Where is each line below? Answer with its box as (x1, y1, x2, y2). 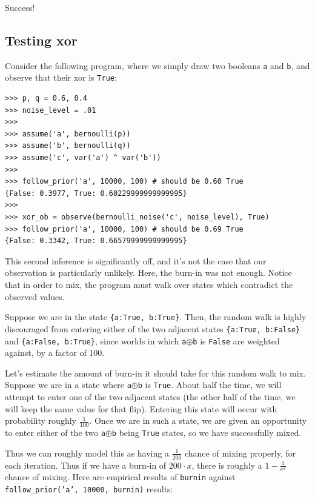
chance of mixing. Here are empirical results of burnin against (5, 471, 236, 483)
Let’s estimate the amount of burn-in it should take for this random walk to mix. (5, 366, 306, 379)
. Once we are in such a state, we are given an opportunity (89, 414, 307, 427)
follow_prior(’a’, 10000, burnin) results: (5, 483, 173, 495)
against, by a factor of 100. (5, 346, 105, 359)
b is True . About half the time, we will (138, 378, 282, 391)
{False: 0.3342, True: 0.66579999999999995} (5, 236, 187, 246)
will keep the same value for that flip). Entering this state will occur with (5, 402, 277, 415)
